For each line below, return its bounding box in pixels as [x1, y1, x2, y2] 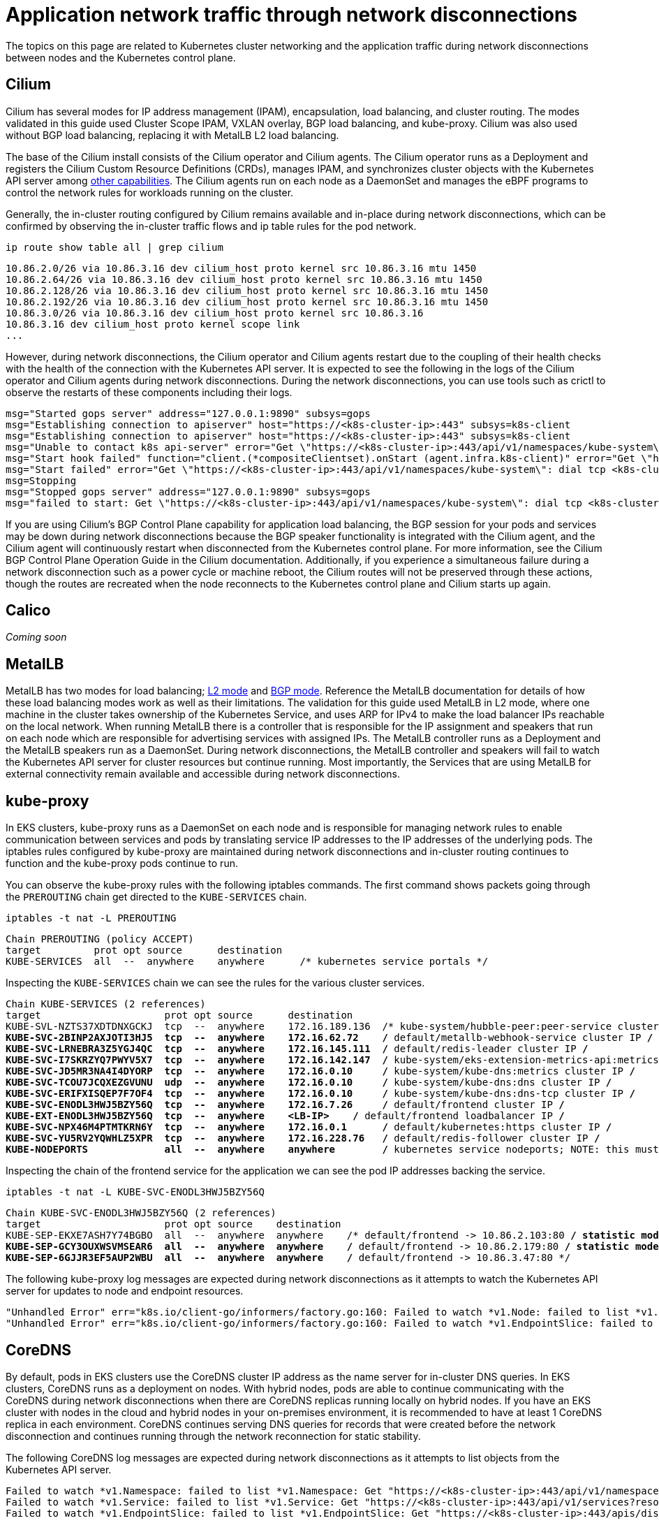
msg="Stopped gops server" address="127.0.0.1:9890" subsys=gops [6, 486, 371, 497]
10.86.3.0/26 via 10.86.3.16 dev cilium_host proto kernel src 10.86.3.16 [6, 307, 424, 319]
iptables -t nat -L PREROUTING [6, 912, 177, 924]
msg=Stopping [6, 474, 77, 486]
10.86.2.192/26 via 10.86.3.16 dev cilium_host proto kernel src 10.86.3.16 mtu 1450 [6, 296, 489, 307]
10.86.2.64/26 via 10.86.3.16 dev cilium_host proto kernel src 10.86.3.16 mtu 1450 [6, 273, 482, 285]
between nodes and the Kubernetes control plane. [6, 51, 236, 64]
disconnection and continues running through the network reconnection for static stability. [6, 1429, 421, 1442]
